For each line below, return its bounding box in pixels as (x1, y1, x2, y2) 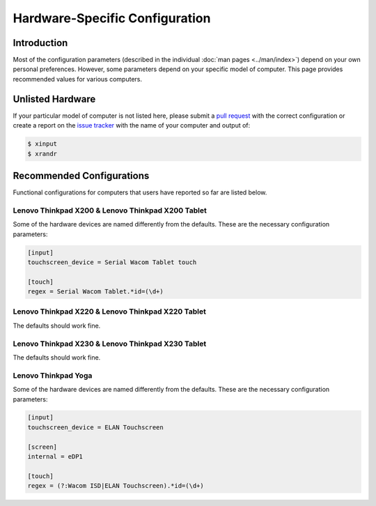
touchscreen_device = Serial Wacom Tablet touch (27, 258, 197, 266)
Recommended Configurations (13, 169, 150, 181)
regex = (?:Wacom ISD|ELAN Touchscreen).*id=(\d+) (27, 482, 205, 490)
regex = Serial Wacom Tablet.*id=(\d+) (27, 288, 164, 296)
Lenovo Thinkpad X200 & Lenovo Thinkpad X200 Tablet (13, 206, 207, 215)
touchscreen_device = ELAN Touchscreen (27, 423, 164, 431)
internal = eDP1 (27, 453, 84, 461)
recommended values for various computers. (13, 75, 143, 83)
